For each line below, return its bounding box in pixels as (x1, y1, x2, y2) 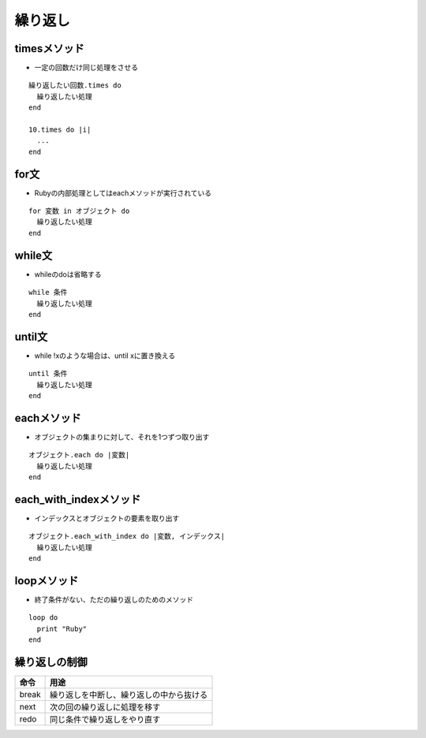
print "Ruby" (36, 624, 88, 633)
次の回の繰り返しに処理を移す (50, 702, 161, 713)
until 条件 (28, 369, 68, 378)
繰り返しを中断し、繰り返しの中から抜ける (50, 690, 208, 701)
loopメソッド (14, 574, 79, 587)
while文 (14, 248, 53, 262)
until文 (14, 330, 48, 343)
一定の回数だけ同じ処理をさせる (34, 63, 138, 73)
